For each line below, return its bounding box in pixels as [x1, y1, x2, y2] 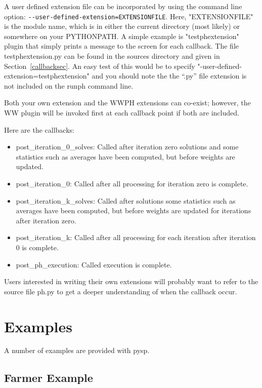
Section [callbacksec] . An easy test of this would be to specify [4, 60, 195, 71]
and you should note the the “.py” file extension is [92, 70, 247, 81]
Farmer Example [4, 370, 93, 385]
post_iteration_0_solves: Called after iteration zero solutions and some [16, 141, 239, 152]
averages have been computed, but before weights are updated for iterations [16, 205, 251, 216]
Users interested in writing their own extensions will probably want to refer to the [4, 276, 258, 287]
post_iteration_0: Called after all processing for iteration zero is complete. [16, 178, 248, 188]
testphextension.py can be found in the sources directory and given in [4, 51, 220, 61]
